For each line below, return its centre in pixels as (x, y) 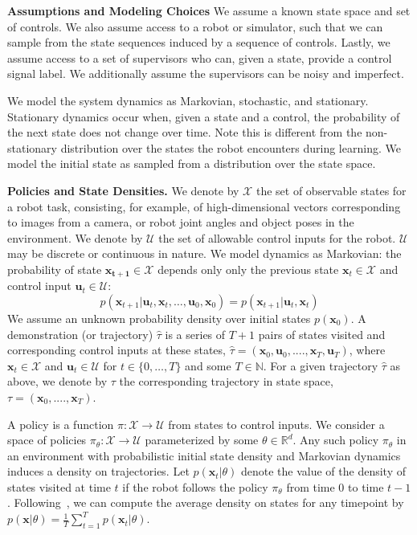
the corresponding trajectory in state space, (226, 381)
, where (367, 350)
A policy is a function (61, 424)
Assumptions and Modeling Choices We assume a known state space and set (209, 10)
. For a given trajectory (321, 365)
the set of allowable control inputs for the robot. (277, 237)
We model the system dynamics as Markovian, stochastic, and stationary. (188, 100)
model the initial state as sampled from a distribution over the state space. (192, 163)
